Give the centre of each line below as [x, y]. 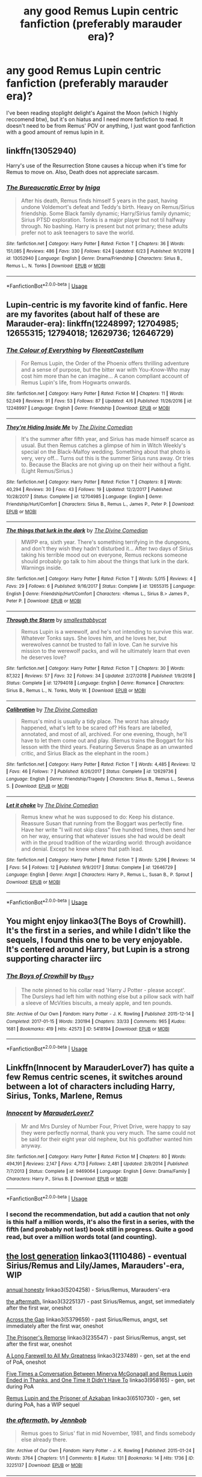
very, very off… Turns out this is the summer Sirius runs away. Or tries [107, 458]
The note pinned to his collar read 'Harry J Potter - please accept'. [103, 990]
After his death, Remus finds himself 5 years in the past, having [99, 201]
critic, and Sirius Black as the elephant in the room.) [85, 753]
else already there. [44, 1440]
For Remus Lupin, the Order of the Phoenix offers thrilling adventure [105, 363]
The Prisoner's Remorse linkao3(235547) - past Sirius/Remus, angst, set [96, 1337]
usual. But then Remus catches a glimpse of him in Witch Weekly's [103, 445]
